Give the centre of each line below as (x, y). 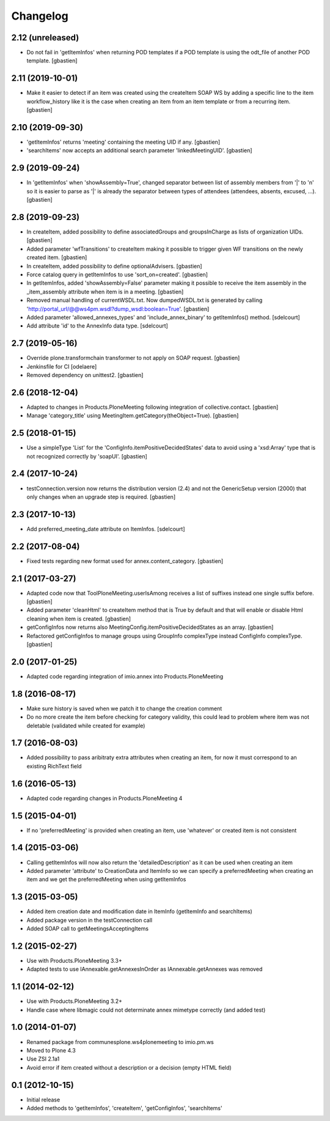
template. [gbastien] (52, 61)
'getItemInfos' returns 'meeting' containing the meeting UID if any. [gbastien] (123, 142)
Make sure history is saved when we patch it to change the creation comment (124, 708)
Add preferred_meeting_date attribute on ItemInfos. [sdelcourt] (106, 529)
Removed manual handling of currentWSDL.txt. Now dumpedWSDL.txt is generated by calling (145, 300)
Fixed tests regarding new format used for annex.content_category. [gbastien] (125, 561)
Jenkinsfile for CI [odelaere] (62, 366)
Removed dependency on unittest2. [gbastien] (85, 375)
